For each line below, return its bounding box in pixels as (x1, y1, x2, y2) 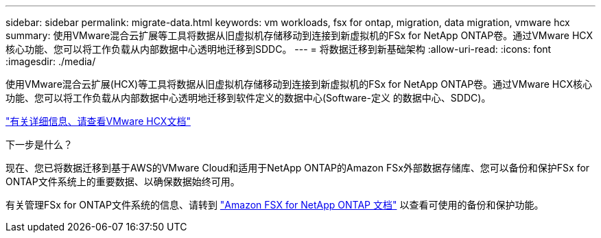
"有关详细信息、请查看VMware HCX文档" (5, 115, 191, 127)
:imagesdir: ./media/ (5, 56, 96, 67)
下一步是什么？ (5, 139, 73, 150)
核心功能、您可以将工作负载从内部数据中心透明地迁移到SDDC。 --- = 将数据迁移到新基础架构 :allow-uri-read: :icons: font (5, 43, 552, 55)
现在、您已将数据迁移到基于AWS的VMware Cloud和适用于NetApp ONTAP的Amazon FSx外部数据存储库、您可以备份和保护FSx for (5, 162, 590, 174)
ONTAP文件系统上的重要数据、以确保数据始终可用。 (5, 176, 240, 187)
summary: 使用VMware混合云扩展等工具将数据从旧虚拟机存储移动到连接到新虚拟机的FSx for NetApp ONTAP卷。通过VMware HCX (5, 29, 593, 41)
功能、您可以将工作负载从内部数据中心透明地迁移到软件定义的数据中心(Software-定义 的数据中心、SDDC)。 (5, 92, 491, 104)
